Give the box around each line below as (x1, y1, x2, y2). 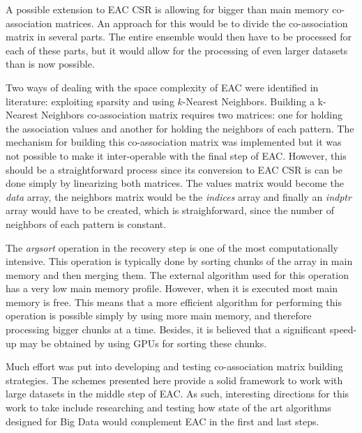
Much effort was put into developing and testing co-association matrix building (6, 359, 343, 374)
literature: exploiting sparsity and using (6, 93, 174, 108)
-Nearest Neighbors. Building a (182, 93, 315, 108)
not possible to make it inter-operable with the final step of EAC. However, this (6, 148, 347, 162)
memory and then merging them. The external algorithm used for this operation (6, 267, 349, 282)
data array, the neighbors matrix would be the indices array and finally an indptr (6, 189, 352, 204)
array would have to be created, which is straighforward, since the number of (6, 203, 335, 218)
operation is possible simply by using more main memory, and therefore (6, 308, 312, 323)
